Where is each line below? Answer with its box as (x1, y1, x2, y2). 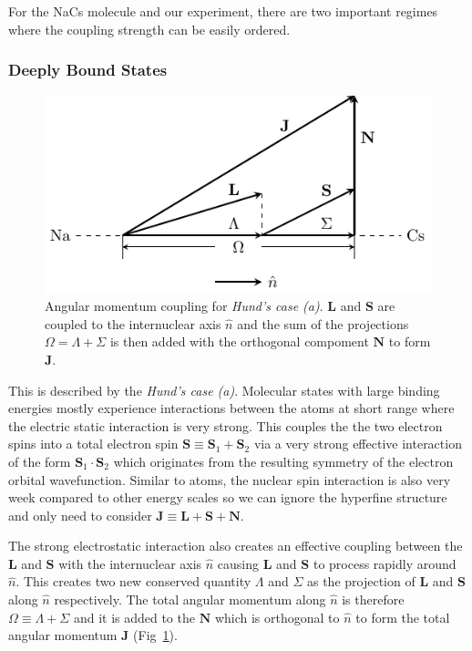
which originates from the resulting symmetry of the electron (113, 451, 454, 470)
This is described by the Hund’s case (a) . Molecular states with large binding (8, 380, 440, 399)
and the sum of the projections (237, 314, 409, 333)
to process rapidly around (313, 553, 457, 573)
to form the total (355, 607, 450, 626)
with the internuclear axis (58, 553, 202, 573)
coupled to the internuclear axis (45, 314, 221, 333)
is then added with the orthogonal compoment (109, 332, 369, 351)
